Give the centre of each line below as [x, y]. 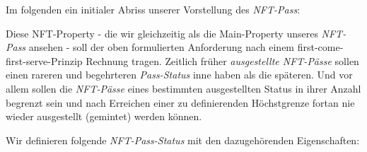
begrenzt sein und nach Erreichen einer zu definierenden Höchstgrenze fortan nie [180, 102]
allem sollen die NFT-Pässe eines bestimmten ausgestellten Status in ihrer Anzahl [183, 88]
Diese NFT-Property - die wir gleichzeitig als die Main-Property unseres [162, 33]
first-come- [320, 47]
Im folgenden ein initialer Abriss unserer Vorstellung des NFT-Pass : [153, 9]
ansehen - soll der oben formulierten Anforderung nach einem [162, 47]
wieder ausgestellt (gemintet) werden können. [104, 116]
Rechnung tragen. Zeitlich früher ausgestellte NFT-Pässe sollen [222, 60]
